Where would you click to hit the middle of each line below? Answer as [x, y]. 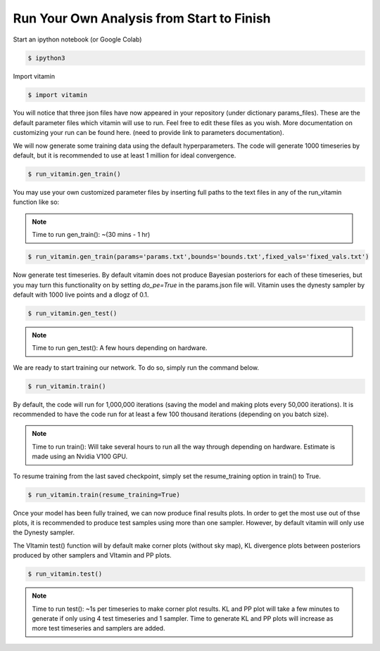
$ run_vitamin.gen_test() [72, 313]
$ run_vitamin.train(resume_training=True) [104, 495]
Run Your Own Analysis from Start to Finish [142, 18]
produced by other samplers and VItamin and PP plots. [92, 555]
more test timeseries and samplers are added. [99, 629]
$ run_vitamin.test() [65, 574]
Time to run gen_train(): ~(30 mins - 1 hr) [91, 235]
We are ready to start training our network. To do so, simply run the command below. [136, 367]
